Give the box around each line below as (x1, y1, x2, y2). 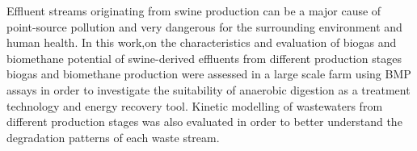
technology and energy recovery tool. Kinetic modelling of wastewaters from (6, 97, 383, 114)
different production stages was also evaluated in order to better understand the (6, 113, 402, 130)
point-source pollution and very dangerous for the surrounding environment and (6, 18, 402, 35)
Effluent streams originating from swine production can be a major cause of (6, 2, 381, 19)
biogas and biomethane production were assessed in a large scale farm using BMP (6, 65, 411, 82)
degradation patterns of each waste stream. (6, 128, 220, 145)
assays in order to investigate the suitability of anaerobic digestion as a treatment (6, 81, 411, 98)
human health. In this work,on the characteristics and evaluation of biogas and (6, 34, 397, 51)
